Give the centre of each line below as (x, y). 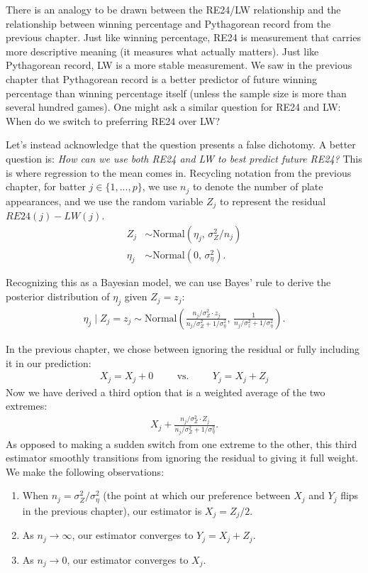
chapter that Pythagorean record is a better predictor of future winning (161, 78)
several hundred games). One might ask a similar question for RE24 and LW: (173, 107)
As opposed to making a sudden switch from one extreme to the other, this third (182, 443)
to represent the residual (273, 201)
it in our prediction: (49, 362)
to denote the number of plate (258, 186)
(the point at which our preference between (197, 495)
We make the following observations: (85, 471)
